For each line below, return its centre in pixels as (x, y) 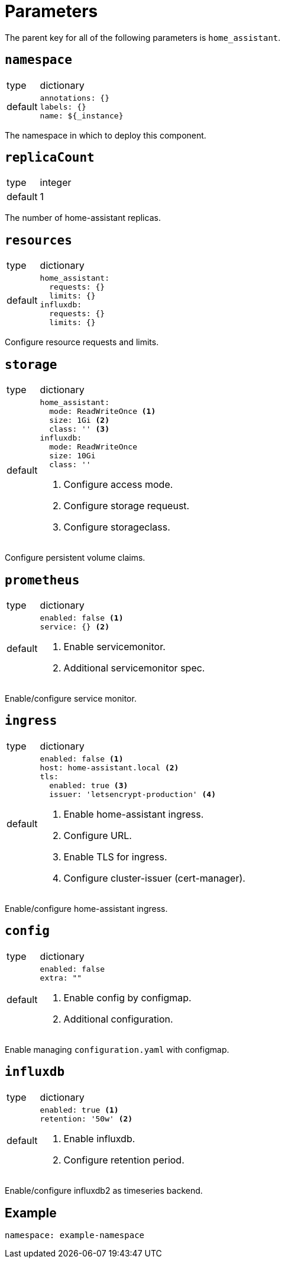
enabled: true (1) (79, 1110)
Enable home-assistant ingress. (134, 814)
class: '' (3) (79, 429)
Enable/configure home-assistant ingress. (86, 908)
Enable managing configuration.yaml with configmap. (117, 1049)
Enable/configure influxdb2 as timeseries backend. (104, 1190)
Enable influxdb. (99, 1138)
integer (56, 183)
